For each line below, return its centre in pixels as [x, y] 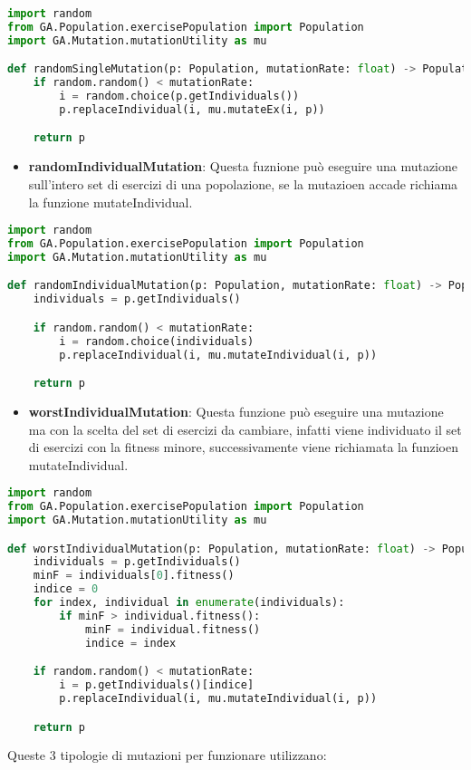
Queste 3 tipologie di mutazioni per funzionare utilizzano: [167, 755]
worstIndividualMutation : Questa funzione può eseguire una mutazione [236, 411]
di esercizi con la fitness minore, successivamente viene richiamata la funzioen [243, 447]
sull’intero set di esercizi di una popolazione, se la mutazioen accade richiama [243, 183]
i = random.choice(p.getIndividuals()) [179, 96]
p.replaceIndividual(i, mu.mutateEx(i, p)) [192, 109]
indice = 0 [66, 589]
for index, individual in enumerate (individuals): [189, 603]
